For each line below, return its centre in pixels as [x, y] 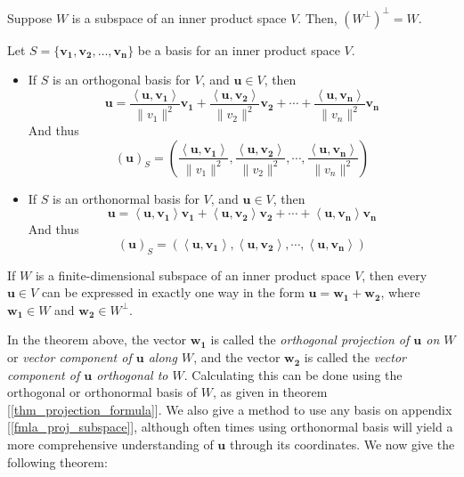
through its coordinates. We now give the [342, 445]
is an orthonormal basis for [126, 198]
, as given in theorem [270, 392]
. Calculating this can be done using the [293, 374]
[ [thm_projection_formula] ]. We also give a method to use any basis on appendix [230, 409]
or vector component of [69, 357]
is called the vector [355, 357]
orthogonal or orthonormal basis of [102, 392]
